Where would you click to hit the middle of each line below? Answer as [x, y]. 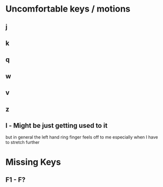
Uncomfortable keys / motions [68, 9]
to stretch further [23, 142]
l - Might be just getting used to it [57, 125]
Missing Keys [33, 162]
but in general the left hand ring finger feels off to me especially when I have [82, 137]
